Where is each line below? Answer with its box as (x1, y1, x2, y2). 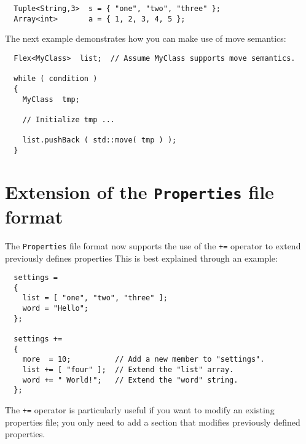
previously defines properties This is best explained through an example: (5, 251, 278, 264)
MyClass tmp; (22, 95, 80, 104)
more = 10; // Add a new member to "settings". (22, 355, 265, 364)
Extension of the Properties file (5, 179, 274, 204)
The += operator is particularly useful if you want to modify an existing (5, 403, 275, 416)
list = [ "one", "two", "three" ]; (22, 294, 168, 303)
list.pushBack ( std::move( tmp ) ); (22, 136, 177, 145)
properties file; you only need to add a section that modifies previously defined (5, 415, 300, 428)
